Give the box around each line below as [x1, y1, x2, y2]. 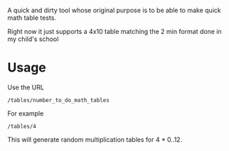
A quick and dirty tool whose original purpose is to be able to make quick [7, 6, 222, 14]
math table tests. [7, 13, 57, 22]
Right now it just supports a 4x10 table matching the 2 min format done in [7, 28, 222, 35]
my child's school [7, 35, 59, 43]
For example [7, 109, 44, 118]
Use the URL [7, 83, 45, 91]
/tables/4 [7, 123, 37, 130]
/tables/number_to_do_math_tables [7, 96, 110, 104]
